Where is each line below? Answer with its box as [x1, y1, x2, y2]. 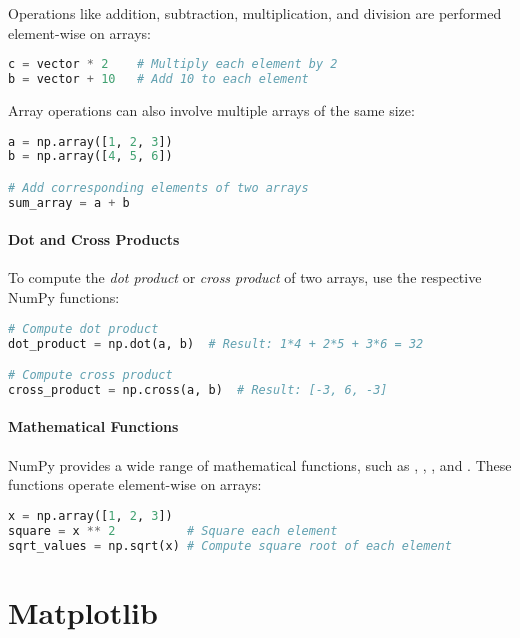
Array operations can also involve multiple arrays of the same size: [8, 99, 415, 120]
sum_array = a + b [8, 195, 130, 210]
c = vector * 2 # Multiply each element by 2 [8, 57, 338, 72]
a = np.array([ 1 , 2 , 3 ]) [8, 134, 173, 149]
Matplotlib [8, 591, 158, 632]
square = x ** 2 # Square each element [8, 523, 338, 538]
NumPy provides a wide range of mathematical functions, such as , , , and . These [8, 454, 512, 475]
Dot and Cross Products [8, 229, 180, 250]
